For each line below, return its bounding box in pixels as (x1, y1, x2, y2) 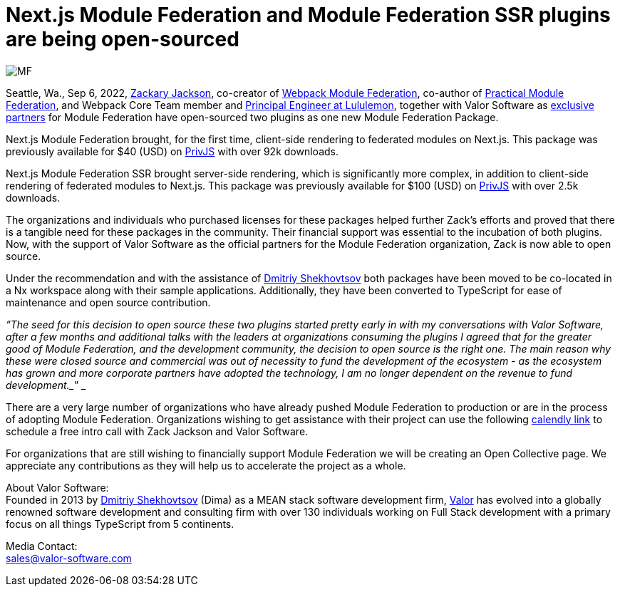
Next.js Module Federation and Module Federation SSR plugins (6, 3, 611, 27)
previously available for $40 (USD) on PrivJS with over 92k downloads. (6, 145, 339, 157)
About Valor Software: (6, 481, 109, 494)
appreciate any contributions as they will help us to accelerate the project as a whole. (6, 459, 406, 472)
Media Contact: (6, 539, 78, 552)
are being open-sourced (6, 27, 239, 51)
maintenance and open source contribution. (6, 296, 211, 308)
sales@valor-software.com (6, 551, 132, 564)
